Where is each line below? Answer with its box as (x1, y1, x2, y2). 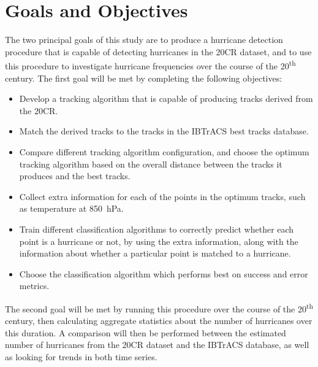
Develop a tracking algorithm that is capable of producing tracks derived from (19, 92, 313, 105)
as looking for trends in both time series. (5, 350, 157, 363)
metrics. (19, 279, 50, 292)
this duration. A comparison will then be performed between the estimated (5, 326, 286, 339)
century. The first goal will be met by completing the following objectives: (5, 71, 282, 84)
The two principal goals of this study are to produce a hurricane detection (5, 33, 283, 46)
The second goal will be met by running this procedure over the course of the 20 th (5, 300, 313, 315)
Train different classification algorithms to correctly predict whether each (19, 222, 294, 235)
